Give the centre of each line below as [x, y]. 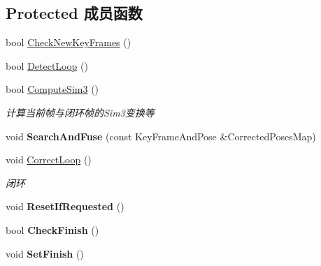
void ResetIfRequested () [65, 206]
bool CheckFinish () [52, 229]
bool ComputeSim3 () [52, 89]
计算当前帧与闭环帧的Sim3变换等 [80, 112]
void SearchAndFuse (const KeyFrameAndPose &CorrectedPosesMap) [161, 136]
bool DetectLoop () [47, 65]
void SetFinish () [45, 253]
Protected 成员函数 [74, 13]
